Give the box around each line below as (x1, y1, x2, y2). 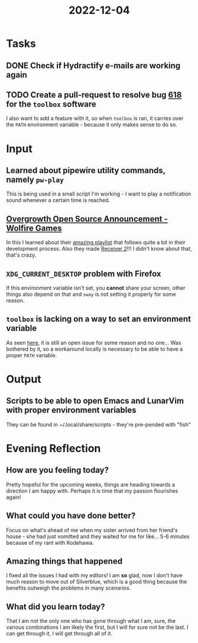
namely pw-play (6, 174, 64, 184)
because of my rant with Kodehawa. (6, 539, 94, 546)
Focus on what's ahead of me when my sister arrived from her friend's (6, 526, 178, 533)
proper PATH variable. (6, 351, 57, 359)
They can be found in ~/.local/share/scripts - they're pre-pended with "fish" (6, 421, 191, 428)
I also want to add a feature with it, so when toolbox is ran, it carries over (6, 115, 184, 122)
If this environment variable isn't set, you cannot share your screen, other (6, 284, 186, 292)
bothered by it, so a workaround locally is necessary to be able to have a (6, 345, 183, 353)
